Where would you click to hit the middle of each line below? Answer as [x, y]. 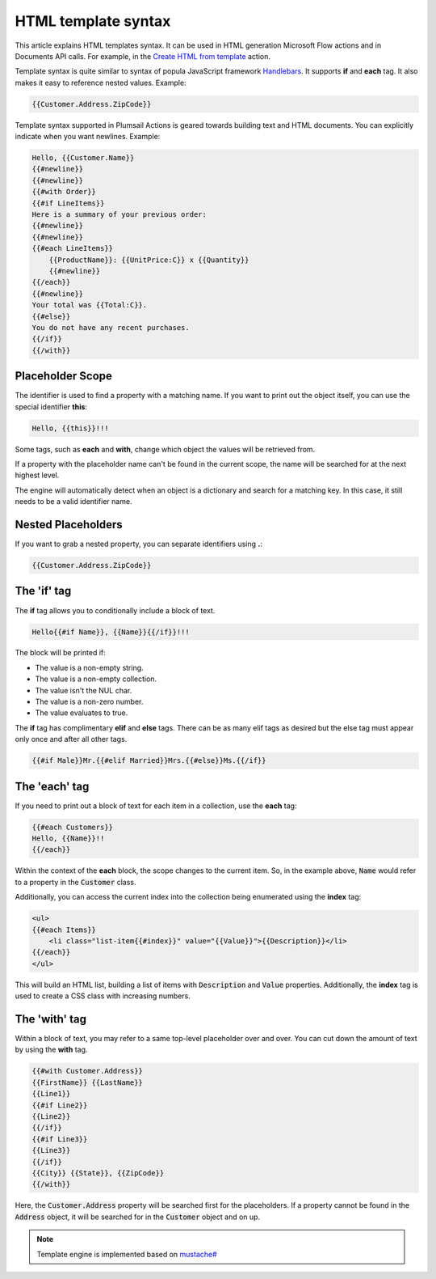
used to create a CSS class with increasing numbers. [103, 996]
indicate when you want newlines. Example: [88, 137]
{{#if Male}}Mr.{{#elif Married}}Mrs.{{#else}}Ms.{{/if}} [149, 761]
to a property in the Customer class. [75, 882]
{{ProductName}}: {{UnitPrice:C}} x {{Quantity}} [149, 260]
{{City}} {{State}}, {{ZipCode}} [98, 1173]
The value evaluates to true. [82, 713]
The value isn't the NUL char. [84, 690]
